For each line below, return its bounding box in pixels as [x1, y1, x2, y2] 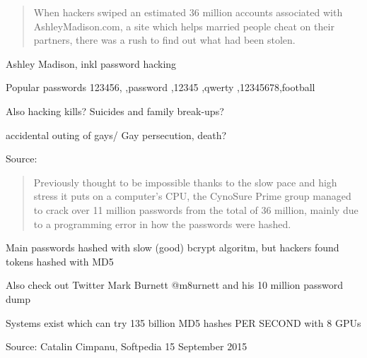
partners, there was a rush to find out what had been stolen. [33, 32, 296, 47]
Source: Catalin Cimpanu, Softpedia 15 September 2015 [6, 339, 247, 354]
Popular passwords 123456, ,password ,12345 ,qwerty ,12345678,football [6, 80, 315, 95]
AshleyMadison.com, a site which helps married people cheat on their [33, 18, 334, 33]
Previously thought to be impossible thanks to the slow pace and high [33, 174, 337, 189]
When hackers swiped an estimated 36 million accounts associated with [33, 5, 343, 19]
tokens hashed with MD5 [6, 253, 114, 268]
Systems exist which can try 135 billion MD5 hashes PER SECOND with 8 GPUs [6, 315, 361, 330]
